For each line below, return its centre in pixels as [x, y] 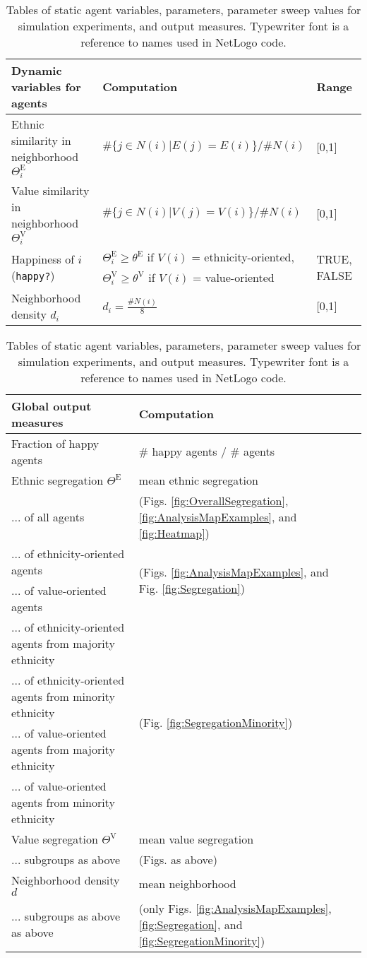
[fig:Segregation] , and [191, 924]
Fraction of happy [55, 443]
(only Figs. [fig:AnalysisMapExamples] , [235, 908]
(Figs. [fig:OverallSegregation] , [213, 500]
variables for [46, 87]
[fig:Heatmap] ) [174, 533]
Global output [52, 406]
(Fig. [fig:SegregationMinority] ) [216, 723]
